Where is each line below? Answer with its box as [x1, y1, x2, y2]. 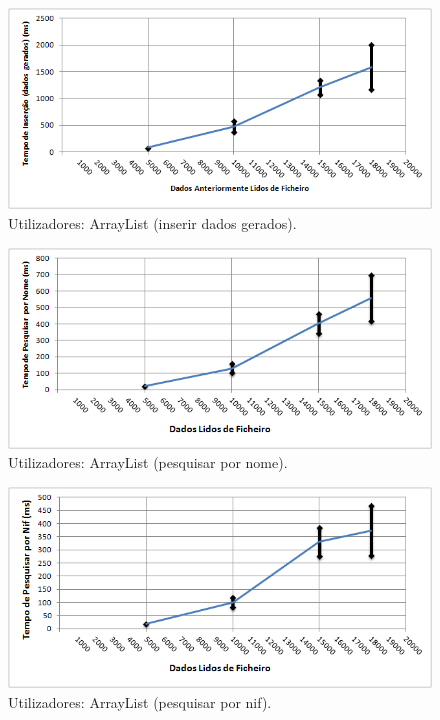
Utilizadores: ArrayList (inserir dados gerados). [8, 212, 297, 233]
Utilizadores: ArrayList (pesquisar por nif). [8, 691, 272, 712]
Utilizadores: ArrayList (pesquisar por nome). [8, 452, 288, 473]
